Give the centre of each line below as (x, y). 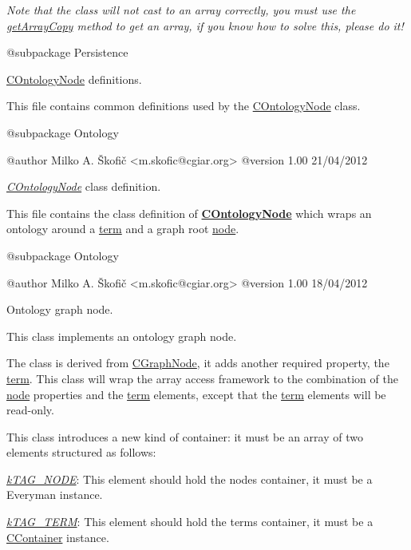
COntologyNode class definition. (84, 186)
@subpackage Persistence (67, 52)
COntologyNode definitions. (74, 79)
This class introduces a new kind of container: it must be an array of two (185, 436)
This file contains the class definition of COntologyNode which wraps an (189, 213)
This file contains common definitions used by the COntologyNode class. (184, 106)
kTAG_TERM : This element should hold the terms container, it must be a (190, 522)
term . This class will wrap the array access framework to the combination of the (202, 378)
